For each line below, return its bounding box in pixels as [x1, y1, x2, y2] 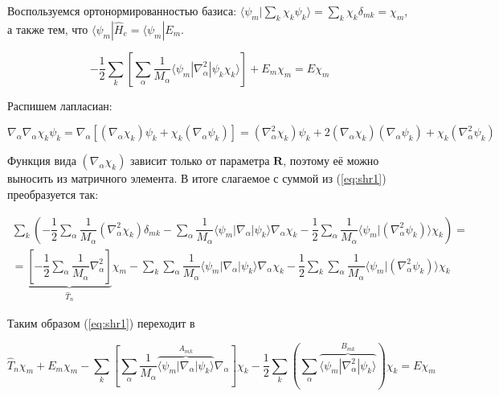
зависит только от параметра [130, 152, 270, 169]
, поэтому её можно [283, 152, 379, 169]
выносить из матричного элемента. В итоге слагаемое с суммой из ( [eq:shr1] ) [7, 170, 387, 187]
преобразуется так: [7, 185, 99, 202]
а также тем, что [7, 20, 88, 37]
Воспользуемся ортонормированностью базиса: [7, 2, 237, 19]
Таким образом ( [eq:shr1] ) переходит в [7, 315, 195, 332]
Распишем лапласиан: [7, 97, 112, 113]
